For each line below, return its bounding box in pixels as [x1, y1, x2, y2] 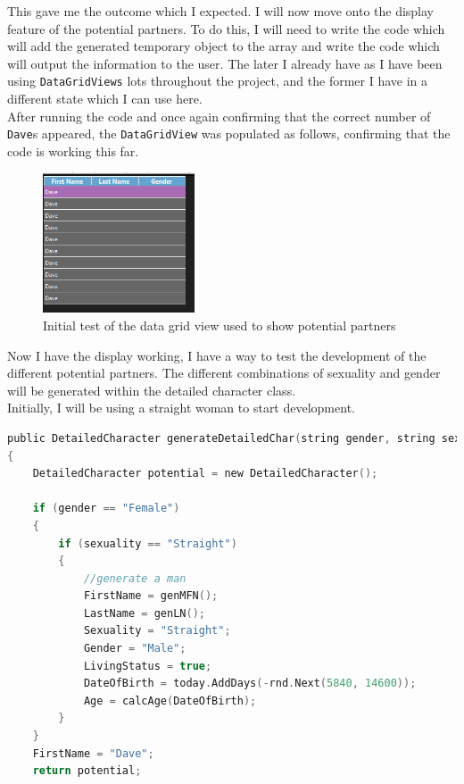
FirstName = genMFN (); [83, 589, 219, 603]
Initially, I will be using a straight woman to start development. [7, 398, 355, 417]
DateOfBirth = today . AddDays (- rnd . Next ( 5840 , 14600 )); [83, 677, 417, 690]
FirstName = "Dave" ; [32, 746, 154, 760]
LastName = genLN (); [83, 606, 205, 620]
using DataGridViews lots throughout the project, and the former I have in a [7, 71, 428, 90]
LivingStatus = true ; [83, 659, 212, 672]
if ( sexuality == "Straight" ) [58, 537, 237, 550]
